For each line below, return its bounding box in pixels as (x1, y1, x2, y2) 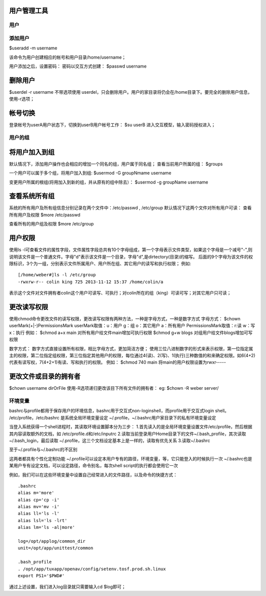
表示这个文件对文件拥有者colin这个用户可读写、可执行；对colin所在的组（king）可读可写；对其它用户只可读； (9, 290, 232, 296)
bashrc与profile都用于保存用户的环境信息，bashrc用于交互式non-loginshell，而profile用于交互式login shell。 (9, 408, 229, 414)
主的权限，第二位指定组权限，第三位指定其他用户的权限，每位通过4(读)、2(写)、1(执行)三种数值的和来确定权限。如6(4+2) (9, 352, 256, 358)
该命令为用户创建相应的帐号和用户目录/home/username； (9, 54, 127, 60)
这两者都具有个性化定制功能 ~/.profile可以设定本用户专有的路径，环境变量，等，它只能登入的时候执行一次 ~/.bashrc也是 (9, 455, 252, 461)
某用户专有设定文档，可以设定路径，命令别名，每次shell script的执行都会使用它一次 (9, 463, 178, 469)
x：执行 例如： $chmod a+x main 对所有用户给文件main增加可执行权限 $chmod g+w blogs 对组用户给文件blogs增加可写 (9, 330, 253, 335)
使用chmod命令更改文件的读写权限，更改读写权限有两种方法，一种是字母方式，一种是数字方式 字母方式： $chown (9, 316, 241, 322)
